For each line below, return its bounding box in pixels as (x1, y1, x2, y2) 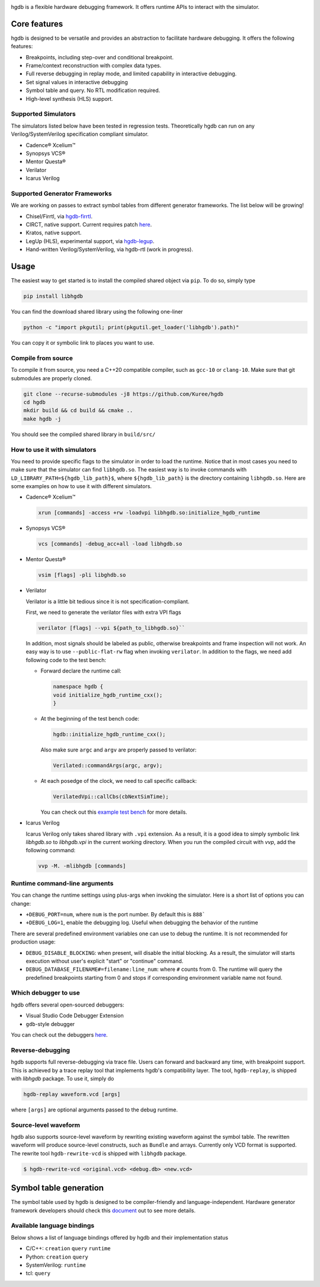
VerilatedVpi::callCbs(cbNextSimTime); (53, 793, 169, 800)
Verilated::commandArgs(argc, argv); (53, 762, 163, 769)
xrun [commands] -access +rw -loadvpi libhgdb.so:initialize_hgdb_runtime (38, 509, 261, 516)
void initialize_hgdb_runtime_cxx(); (53, 692, 163, 698)
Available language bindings (11, 1222, 95, 1230)
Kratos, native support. (25, 229, 82, 237)
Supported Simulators (11, 110, 76, 118)
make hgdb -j (23, 415, 62, 422)
